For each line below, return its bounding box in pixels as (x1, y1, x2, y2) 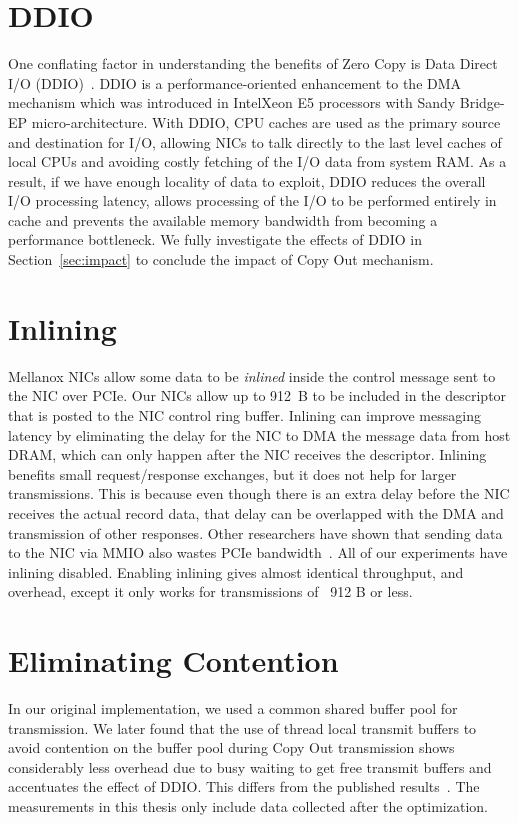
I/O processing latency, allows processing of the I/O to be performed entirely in (8, 190, 497, 211)
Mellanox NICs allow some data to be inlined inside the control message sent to (8, 365, 496, 386)
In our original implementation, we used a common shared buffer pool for (8, 698, 458, 719)
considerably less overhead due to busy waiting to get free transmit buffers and (8, 756, 492, 777)
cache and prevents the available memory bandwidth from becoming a (8, 209, 438, 230)
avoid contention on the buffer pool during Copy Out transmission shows (8, 737, 455, 758)
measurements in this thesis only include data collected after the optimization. (8, 796, 488, 816)
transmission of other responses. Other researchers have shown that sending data (8, 522, 503, 543)
